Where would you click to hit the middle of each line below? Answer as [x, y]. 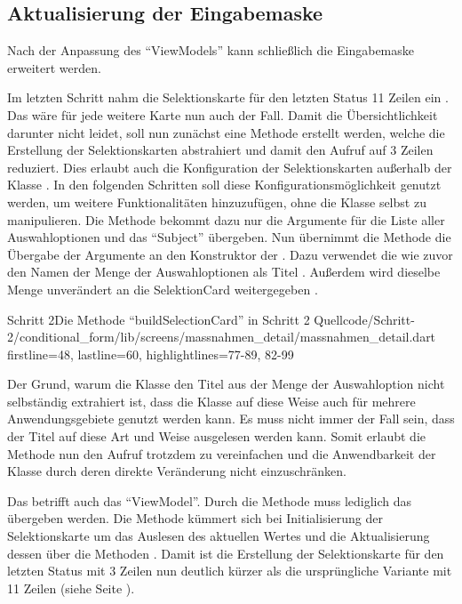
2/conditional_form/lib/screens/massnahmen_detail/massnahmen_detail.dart [222, 337]
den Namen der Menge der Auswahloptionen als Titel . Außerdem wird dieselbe [224, 272]
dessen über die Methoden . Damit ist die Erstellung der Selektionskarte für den [226, 553]
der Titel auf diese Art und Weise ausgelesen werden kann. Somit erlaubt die [217, 436]
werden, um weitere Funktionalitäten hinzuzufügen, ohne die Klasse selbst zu [217, 201]
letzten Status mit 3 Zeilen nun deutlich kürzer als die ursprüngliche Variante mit [230, 571]
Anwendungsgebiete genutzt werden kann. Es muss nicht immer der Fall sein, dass [231, 419]
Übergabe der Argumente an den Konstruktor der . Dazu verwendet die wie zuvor [230, 254]
